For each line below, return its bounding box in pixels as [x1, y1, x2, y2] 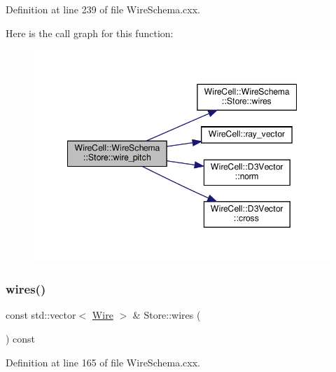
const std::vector [6, 308, 76, 322]
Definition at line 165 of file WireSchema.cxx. [6, 354, 200, 369]
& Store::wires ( [132, 308, 201, 322]
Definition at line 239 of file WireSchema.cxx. [6, 2, 200, 16]
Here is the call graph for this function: [6, 25, 174, 40]
